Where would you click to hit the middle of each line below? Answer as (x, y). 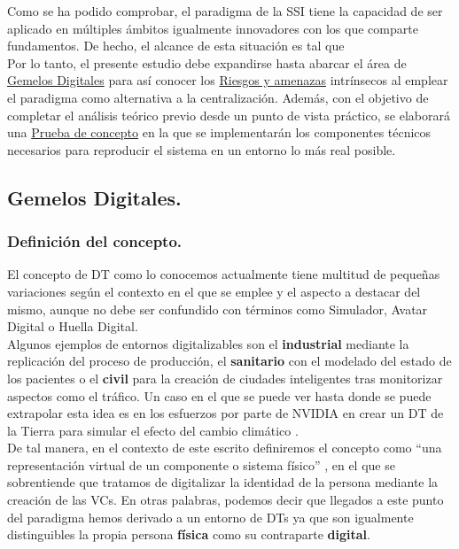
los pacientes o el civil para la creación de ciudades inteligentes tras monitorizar (225, 378)
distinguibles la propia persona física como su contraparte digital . (189, 534)
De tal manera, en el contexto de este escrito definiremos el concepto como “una (225, 448)
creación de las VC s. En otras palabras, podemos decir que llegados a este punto (226, 500)
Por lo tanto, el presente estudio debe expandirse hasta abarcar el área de (207, 62)
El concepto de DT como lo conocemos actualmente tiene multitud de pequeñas (224, 274)
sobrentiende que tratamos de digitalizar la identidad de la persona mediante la (223, 482)
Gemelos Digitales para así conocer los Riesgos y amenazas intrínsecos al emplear (228, 80)
